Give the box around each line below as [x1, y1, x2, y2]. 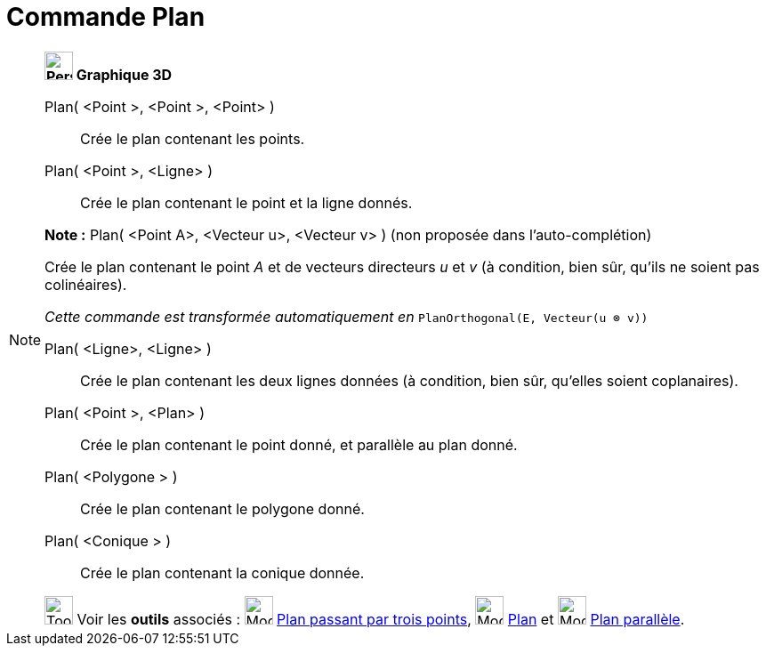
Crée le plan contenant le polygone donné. [80, 499, 365, 518]
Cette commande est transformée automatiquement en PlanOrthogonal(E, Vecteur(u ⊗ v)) [44, 307, 649, 326]
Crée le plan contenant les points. [80, 129, 305, 148]
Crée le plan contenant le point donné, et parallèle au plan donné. [80, 435, 518, 454]
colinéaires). [44, 275, 127, 294]
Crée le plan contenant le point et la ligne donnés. [80, 193, 413, 212]
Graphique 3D [76, 65, 173, 84]
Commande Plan [6, 2, 206, 32]
